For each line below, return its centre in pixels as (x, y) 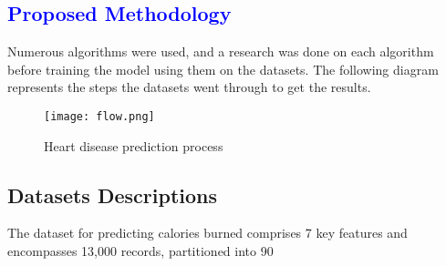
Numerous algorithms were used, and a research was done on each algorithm (221, 51)
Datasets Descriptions (112, 194)
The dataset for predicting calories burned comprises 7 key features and (207, 233)
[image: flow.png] (99, 116)
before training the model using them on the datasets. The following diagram (223, 69)
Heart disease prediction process (134, 145)
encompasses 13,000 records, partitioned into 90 (140, 251)
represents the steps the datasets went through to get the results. (189, 87)
